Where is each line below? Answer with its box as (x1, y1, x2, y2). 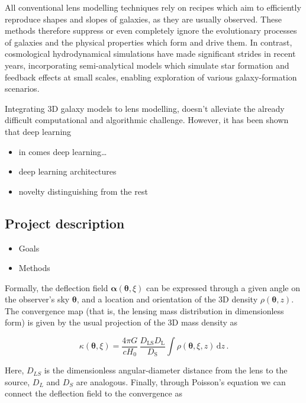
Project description (5, 214, 125, 232)
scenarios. (5, 82, 40, 95)
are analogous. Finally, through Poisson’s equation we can (76, 375, 286, 388)
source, (5, 375, 30, 388)
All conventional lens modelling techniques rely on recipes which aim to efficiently (5, 1, 301, 13)
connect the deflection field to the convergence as (5, 387, 182, 399)
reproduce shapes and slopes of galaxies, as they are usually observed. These (5, 12, 282, 25)
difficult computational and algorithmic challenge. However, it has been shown (5, 114, 289, 126)
